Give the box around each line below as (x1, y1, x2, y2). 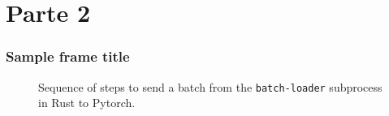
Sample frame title (6, 46, 130, 67)
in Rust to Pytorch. (38, 94, 136, 111)
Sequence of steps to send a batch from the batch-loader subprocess (38, 78, 383, 95)
